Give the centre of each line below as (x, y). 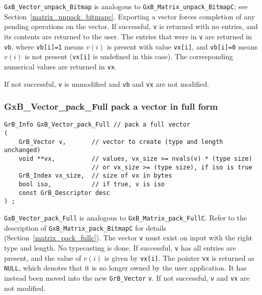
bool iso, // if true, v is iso (91, 184)
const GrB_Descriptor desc (64, 193)
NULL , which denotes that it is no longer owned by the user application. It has (125, 268)
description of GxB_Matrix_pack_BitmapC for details (85, 227)
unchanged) (22, 150)
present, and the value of (43, 257)
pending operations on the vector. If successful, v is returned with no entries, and (131, 26)
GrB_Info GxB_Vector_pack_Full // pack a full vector (97, 125)
